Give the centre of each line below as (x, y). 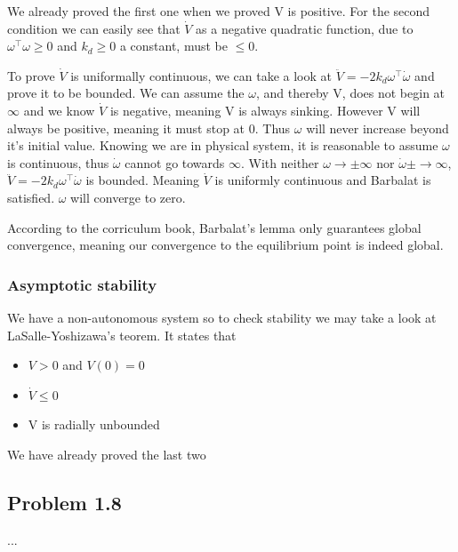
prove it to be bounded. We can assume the (126, 93)
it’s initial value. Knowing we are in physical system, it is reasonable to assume (223, 145)
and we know (59, 110)
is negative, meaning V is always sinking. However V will (265, 110)
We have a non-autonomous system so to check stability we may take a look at (222, 317)
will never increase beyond (378, 128)
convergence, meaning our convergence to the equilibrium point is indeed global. (225, 245)
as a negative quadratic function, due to (305, 28)
